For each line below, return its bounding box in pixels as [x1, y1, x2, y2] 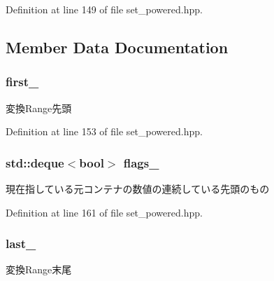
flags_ [123, 153, 159, 171]
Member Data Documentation [6, 36, 229, 57]
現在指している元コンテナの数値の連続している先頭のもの [6, 181, 270, 196]
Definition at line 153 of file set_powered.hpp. [6, 124, 203, 139]
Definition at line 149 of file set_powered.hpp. [6, 2, 203, 16]
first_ [6, 73, 39, 90]
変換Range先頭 [6, 100, 72, 115]
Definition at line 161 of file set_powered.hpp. [6, 205, 203, 219]
